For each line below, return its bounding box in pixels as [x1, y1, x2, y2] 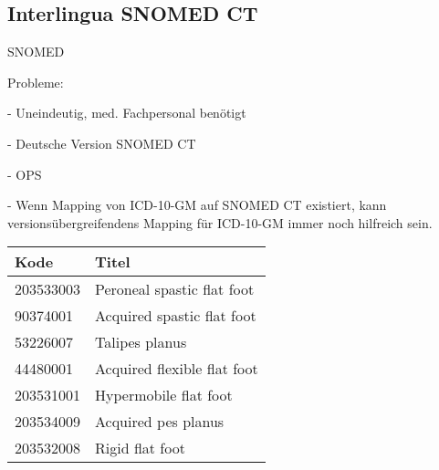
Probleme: [7, 72, 64, 91]
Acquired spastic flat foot [95, 305, 256, 327]
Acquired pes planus [95, 411, 225, 433]
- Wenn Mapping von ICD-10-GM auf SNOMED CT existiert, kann [7, 195, 387, 214]
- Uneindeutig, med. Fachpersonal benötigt [7, 103, 246, 122]
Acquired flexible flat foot [95, 358, 258, 380]
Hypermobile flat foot [95, 384, 233, 406]
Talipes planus [95, 331, 187, 353]
